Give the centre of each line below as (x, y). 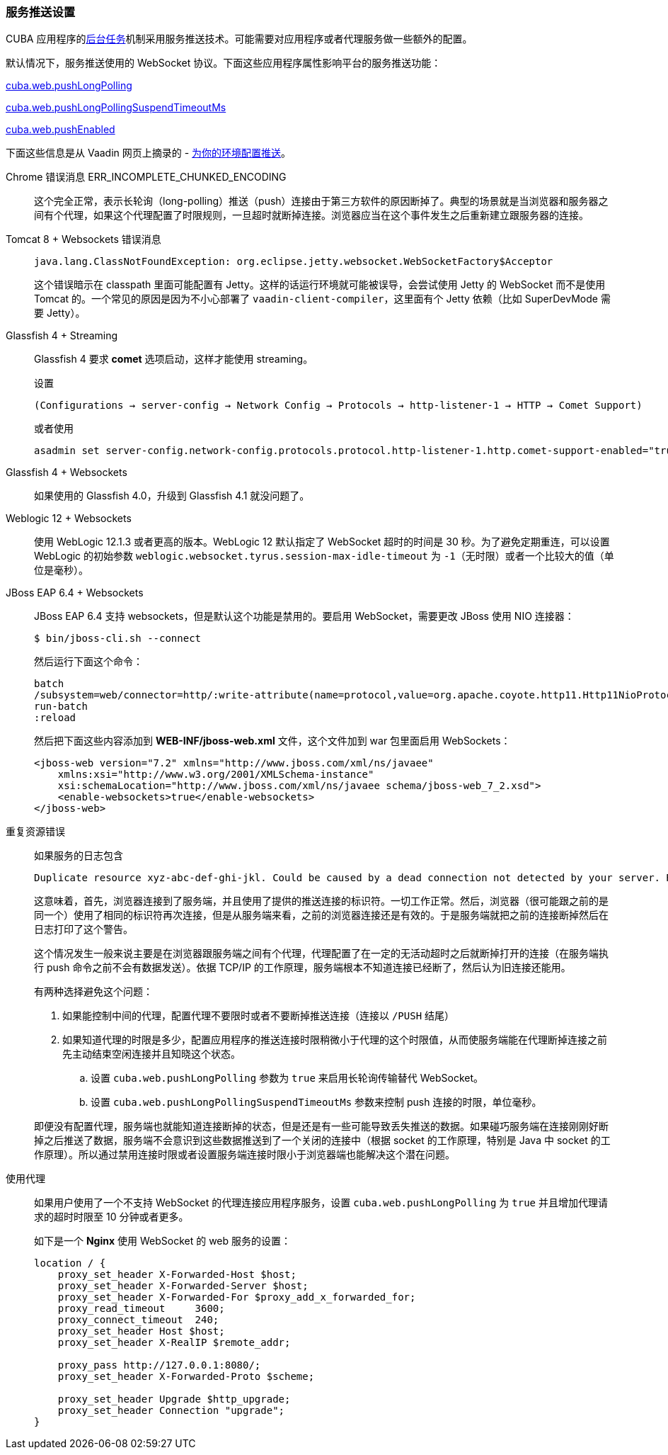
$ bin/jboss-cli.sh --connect (118, 639)
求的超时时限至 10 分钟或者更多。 (111, 1217)
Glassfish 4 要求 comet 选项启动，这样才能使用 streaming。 (174, 359)
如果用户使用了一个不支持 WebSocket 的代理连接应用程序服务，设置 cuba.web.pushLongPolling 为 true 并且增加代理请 (321, 1203)
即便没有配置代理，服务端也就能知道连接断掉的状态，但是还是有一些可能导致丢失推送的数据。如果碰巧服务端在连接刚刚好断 (321, 1126)
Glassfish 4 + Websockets (67, 472)
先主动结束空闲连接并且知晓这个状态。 (151, 1054)
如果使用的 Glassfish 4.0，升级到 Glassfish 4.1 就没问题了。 (172, 496)
